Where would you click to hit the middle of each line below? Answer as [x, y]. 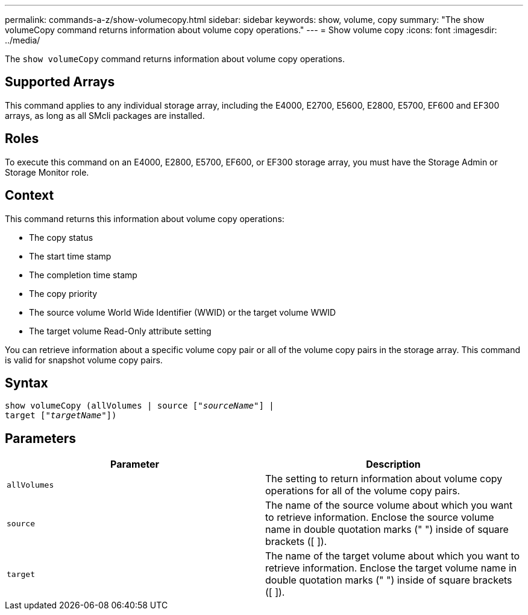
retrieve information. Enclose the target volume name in [391, 568]
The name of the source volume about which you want [389, 505]
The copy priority [63, 293]
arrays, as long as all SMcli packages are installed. [105, 115]
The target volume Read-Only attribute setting [120, 331]
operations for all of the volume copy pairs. [363, 491]
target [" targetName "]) [61, 416]
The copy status [61, 237]
